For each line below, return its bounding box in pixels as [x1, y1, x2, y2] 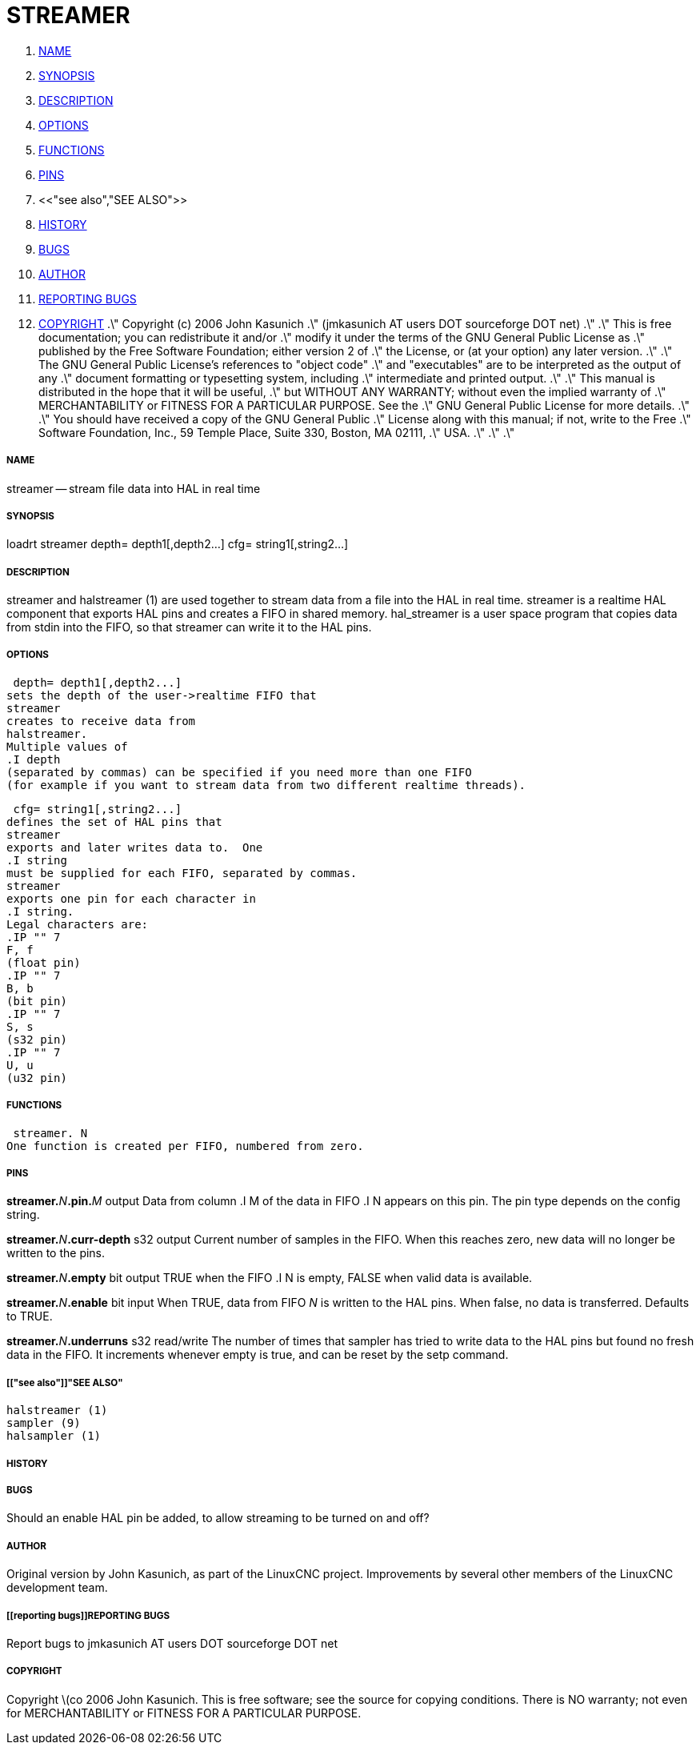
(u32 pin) [6, 1071, 67, 1084]
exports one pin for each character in [6, 892, 256, 905]
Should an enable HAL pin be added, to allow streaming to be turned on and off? [6, 1511, 430, 1525]
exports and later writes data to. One [6, 840, 263, 854]
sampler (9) [6, 1416, 81, 1430]
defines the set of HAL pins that [6, 815, 222, 828]
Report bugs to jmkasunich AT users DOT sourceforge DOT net [6, 1636, 338, 1650]
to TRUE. [6, 1309, 53, 1324]
